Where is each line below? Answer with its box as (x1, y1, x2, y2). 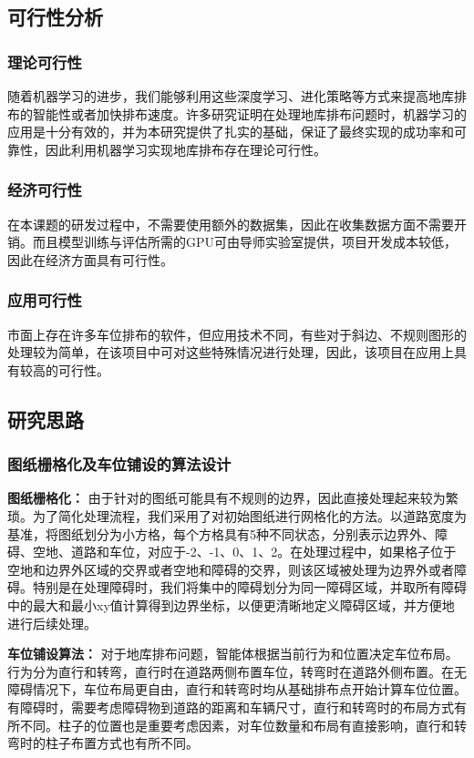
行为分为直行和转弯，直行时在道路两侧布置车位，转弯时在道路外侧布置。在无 (7, 661, 467, 681)
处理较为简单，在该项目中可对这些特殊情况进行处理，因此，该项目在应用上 (7, 343, 454, 362)
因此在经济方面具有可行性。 (7, 250, 173, 269)
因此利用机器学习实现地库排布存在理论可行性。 (45, 139, 326, 159)
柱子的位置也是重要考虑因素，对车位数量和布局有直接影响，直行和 (57, 715, 454, 734)
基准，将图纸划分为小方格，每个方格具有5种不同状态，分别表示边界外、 (7, 524, 435, 543)
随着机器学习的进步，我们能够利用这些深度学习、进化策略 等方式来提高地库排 (7, 87, 467, 105)
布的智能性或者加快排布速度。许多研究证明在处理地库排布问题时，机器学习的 (7, 104, 467, 123)
